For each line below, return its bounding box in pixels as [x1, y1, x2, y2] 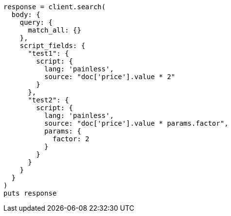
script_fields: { [19, 42, 85, 50]
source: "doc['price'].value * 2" [44, 73, 176, 81]
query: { [19, 18, 53, 26]
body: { [11, 11, 40, 18]
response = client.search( [3, 3, 106, 11]
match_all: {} [28, 26, 82, 34]
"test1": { [28, 50, 69, 57]
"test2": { [28, 96, 69, 104]
